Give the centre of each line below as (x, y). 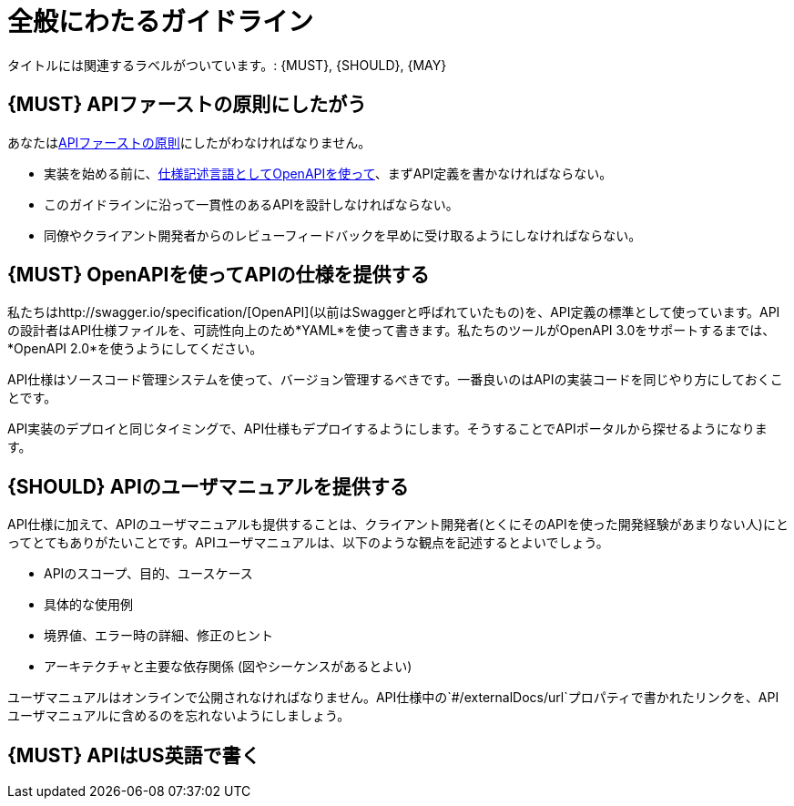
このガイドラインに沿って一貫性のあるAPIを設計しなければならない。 (251, 204)
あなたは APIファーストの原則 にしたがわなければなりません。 (189, 142)
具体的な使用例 (88, 605)
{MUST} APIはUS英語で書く (134, 755)
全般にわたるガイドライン (161, 22)
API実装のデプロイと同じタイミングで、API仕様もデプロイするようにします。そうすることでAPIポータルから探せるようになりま (387, 429)
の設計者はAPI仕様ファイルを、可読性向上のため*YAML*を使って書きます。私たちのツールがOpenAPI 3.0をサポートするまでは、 (392, 331)
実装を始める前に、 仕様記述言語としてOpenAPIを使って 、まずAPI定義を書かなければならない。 (328, 173)
